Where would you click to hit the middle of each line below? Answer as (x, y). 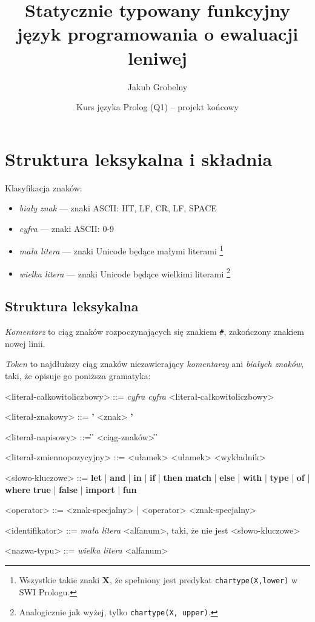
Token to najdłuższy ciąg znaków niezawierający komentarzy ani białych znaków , (154, 364)
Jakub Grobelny (157, 86)
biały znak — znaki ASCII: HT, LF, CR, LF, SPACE (118, 208)
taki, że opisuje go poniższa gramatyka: (78, 375)
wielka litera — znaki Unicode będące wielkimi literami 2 (124, 273)
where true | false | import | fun (71, 489)
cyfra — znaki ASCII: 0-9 (67, 228)
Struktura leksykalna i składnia (139, 158)
